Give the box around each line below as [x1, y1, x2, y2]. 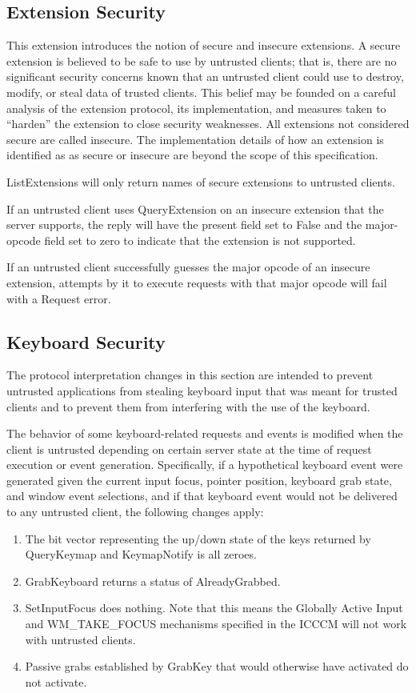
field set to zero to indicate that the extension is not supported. [44, 231, 356, 248]
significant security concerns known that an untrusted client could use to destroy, [6, 68, 404, 85]
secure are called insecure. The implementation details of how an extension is [6, 130, 384, 147]
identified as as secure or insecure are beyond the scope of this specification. [6, 146, 378, 163]
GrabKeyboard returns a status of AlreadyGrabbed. [25, 572, 281, 589]
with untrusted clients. [25, 631, 136, 647]
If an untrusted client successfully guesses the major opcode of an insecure [6, 258, 370, 275]
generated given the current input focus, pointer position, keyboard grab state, [6, 471, 392, 488]
